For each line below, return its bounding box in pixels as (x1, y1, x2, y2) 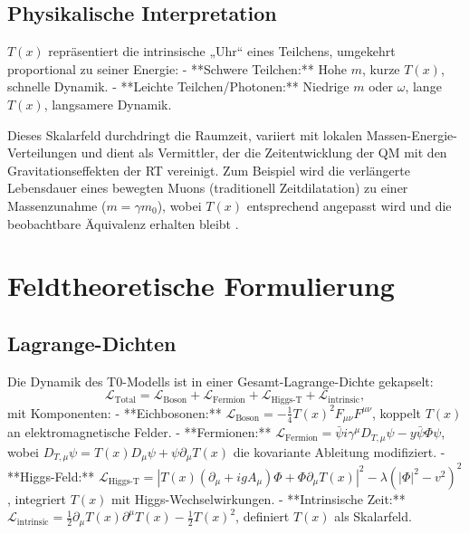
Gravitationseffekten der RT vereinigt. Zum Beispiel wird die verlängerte (7, 160, 410, 179)
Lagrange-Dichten (7, 329, 177, 357)
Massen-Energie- (366, 125, 457, 144)
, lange (405, 77, 442, 96)
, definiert (235, 507, 290, 526)
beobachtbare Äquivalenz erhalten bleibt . (7, 214, 239, 233)
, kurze (361, 59, 400, 78)
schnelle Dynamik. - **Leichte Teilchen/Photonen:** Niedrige (7, 77, 349, 96)
